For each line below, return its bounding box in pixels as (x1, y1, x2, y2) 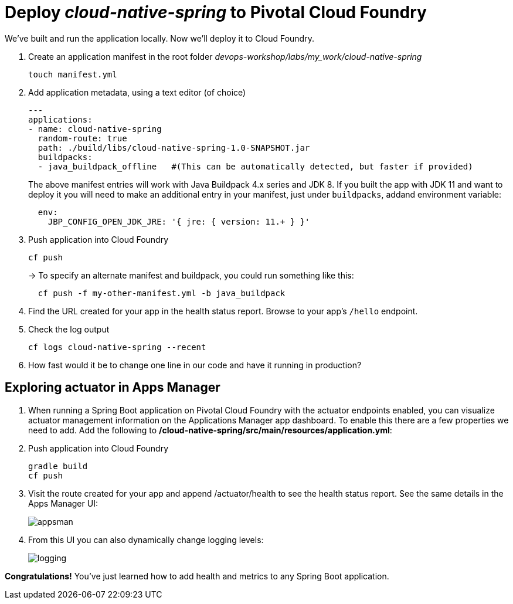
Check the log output (28, 324, 110, 334)
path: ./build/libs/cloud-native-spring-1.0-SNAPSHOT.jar (38, 142, 310, 152)
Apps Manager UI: (28, 498, 98, 508)
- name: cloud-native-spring (28, 124, 162, 134)
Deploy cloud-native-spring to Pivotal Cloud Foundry (5, 2, 427, 22)
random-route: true (38, 133, 127, 143)
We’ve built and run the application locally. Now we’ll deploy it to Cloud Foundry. (5, 33, 314, 43)
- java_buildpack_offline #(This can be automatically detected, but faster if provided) (38, 161, 473, 171)
